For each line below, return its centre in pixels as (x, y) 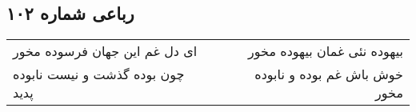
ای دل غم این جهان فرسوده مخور (105, 51)
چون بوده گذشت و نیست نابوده (99, 74)
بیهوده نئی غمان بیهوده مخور (326, 51)
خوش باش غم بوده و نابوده (329, 74)
